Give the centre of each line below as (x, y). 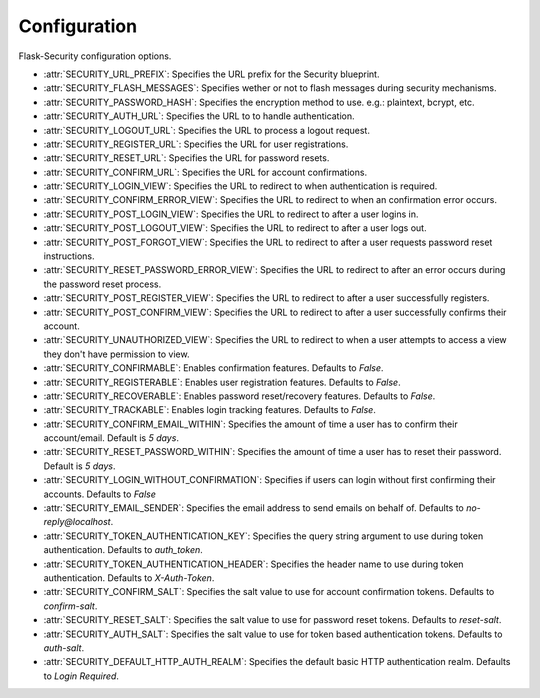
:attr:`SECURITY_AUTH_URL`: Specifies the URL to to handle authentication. (199, 116)
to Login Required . (81, 676)
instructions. (69, 256)
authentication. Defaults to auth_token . (123, 550)
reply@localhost (77, 522)
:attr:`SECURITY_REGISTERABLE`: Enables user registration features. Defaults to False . (222, 382)
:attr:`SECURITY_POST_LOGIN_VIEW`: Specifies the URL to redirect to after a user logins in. (231, 214)
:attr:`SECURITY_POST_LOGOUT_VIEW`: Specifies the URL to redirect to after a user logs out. (235, 228)
